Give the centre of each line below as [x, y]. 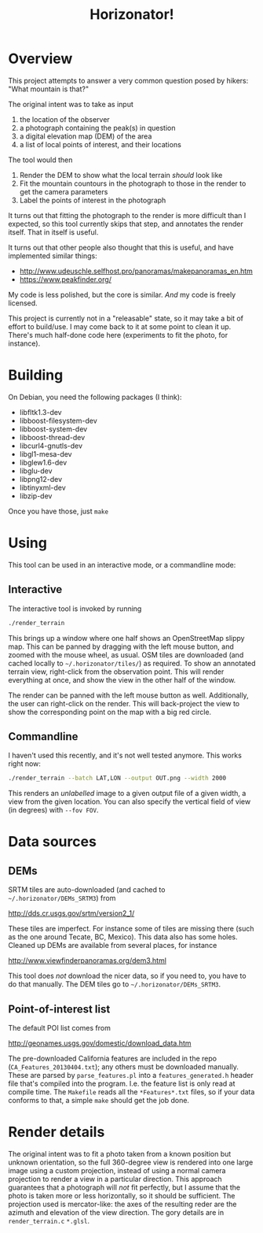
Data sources [52, 842]
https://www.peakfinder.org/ [66, 279]
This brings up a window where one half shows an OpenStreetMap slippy [126, 638]
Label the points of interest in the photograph [93, 200]
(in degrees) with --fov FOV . [53, 810]
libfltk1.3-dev [40, 412]
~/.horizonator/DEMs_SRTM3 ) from [62, 898]
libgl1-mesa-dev [46, 454]
